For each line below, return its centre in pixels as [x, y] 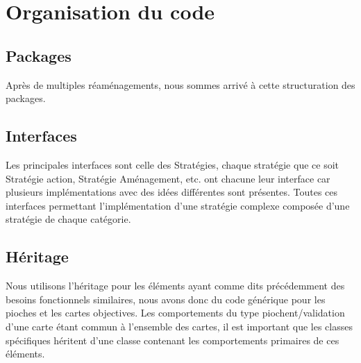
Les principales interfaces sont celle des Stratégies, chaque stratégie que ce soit [172, 164]
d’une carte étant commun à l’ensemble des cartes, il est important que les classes [179, 326]
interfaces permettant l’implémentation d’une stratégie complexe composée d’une [178, 205]
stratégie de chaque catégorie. [68, 219]
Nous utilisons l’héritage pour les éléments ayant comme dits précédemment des [175, 286]
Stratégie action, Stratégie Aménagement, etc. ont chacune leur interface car [168, 178]
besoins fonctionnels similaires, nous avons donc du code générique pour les [166, 299]
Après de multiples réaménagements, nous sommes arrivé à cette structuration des [180, 84]
